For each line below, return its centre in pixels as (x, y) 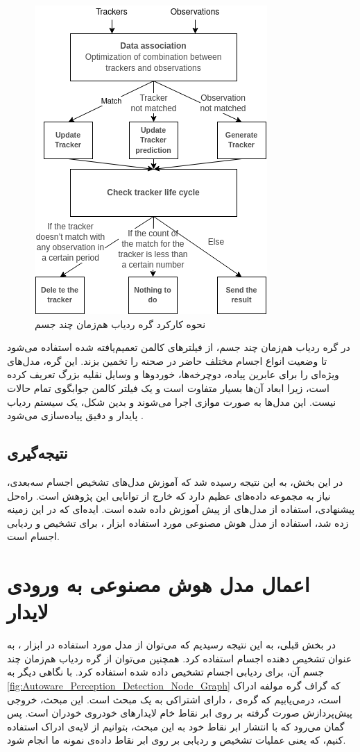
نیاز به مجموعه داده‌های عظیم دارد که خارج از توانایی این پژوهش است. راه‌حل (169, 495)
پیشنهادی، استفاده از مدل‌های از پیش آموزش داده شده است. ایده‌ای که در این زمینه (181, 509)
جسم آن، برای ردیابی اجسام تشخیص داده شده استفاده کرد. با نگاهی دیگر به (166, 672)
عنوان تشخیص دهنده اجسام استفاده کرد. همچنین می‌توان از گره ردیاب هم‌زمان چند (180, 658)
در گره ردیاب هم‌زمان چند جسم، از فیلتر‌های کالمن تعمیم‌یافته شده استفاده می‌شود (179, 347)
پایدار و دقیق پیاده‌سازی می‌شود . (75, 415)
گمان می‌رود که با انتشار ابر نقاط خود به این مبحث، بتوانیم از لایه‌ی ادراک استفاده (176, 726)
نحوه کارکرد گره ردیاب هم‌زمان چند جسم (120, 324)
